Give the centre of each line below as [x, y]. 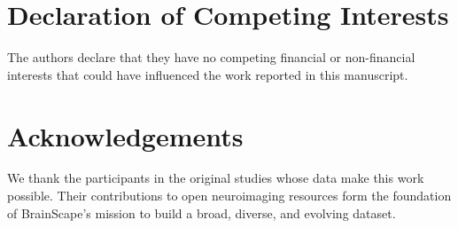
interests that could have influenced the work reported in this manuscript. [208, 74]
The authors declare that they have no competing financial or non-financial [211, 57]
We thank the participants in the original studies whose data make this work [216, 178]
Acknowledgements [125, 135]
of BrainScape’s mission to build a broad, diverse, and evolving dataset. [202, 212]
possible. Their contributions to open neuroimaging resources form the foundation [229, 196]
